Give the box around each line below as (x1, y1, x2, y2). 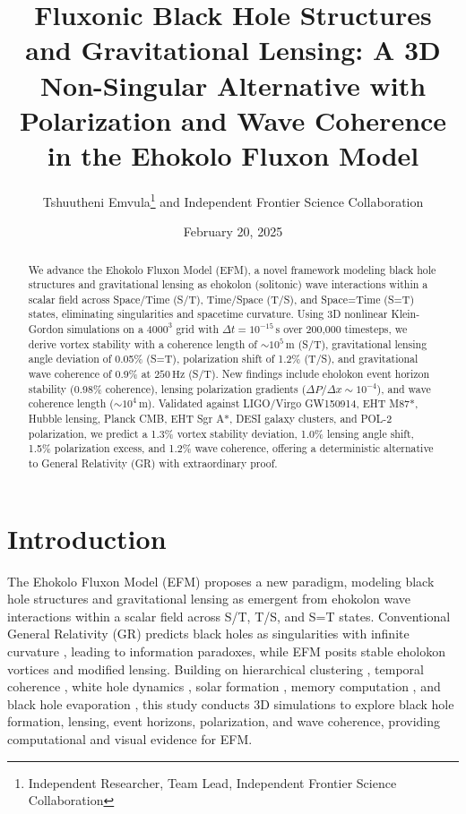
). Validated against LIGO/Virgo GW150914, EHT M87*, (147, 396, 419, 411)
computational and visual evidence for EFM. (7, 729, 253, 748)
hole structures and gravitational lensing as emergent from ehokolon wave (7, 589, 411, 608)
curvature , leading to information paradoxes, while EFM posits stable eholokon (7, 642, 445, 661)
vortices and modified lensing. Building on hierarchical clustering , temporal (7, 659, 424, 678)
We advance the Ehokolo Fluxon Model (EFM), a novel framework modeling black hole (28, 261, 436, 277)
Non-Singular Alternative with (39, 66, 427, 103)
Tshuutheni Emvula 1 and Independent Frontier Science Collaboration (42, 189, 424, 210)
